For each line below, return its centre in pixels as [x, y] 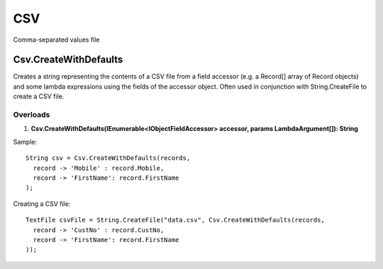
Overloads [32, 115]
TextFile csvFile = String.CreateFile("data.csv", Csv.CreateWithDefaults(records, [176, 220]
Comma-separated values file [56, 40]
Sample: [25, 142]
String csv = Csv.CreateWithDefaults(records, [108, 158]
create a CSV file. [39, 96]
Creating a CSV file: [42, 204]
